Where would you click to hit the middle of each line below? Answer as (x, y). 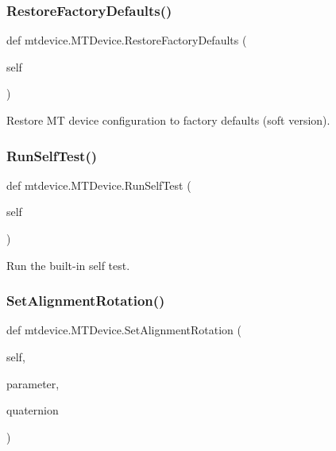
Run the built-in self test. (68, 265)
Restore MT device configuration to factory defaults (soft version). (168, 120)
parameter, (33, 383)
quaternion (33, 410)
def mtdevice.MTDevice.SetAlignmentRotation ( (124, 330)
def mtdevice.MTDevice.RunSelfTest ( (99, 185)
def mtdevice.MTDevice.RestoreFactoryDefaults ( (127, 40)
